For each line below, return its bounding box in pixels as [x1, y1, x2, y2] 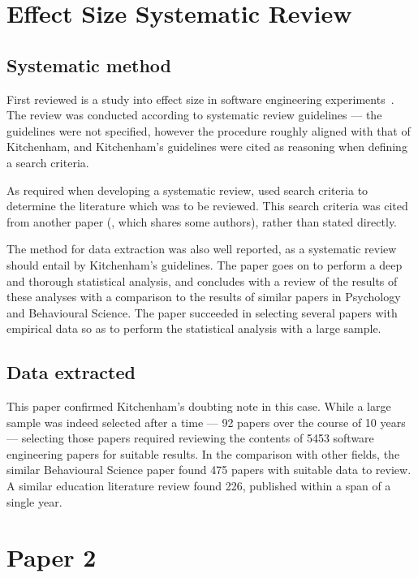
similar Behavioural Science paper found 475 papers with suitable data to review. [6, 461, 412, 478]
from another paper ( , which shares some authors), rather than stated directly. [6, 213, 397, 230]
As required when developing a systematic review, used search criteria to [6, 181, 368, 198]
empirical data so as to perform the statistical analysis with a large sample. [6, 320, 381, 337]
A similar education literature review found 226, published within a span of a [6, 477, 391, 494]
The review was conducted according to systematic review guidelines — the [6, 106, 382, 123]
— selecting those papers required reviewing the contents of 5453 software [6, 429, 374, 446]
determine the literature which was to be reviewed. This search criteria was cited [6, 197, 408, 214]
